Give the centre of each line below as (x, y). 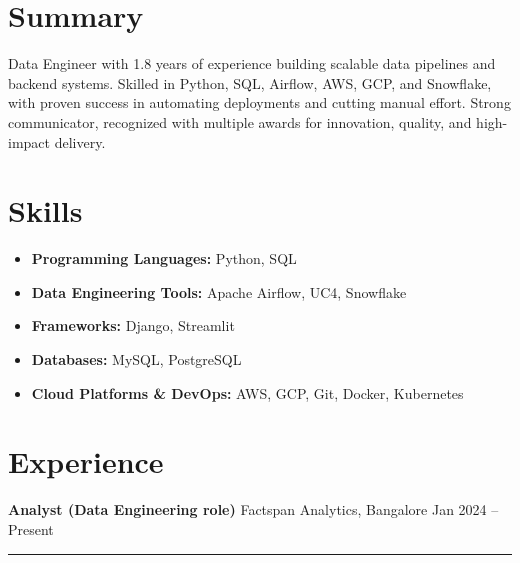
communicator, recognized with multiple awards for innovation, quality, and (240, 121)
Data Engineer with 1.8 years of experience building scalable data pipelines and (252, 63)
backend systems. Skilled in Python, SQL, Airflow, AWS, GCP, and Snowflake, (250, 82)
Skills (45, 210)
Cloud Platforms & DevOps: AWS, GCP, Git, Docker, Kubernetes (247, 392)
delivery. (80, 141)
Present (31, 528)
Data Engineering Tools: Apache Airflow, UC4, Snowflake (219, 291)
